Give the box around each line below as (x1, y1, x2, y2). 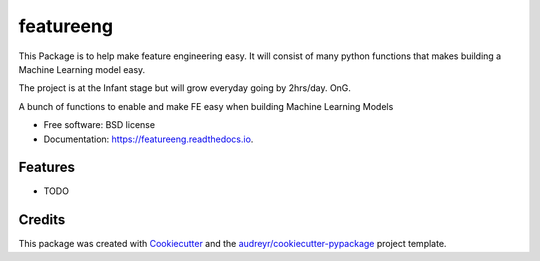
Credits (18, 211, 66, 229)
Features (18, 159, 75, 176)
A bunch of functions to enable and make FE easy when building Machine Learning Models (18, 100, 394, 112)
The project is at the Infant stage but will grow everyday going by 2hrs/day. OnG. (18, 82, 352, 94)
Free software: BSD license (43, 119, 155, 131)
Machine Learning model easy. (18, 63, 146, 75)
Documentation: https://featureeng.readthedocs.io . (43, 133, 254, 145)
